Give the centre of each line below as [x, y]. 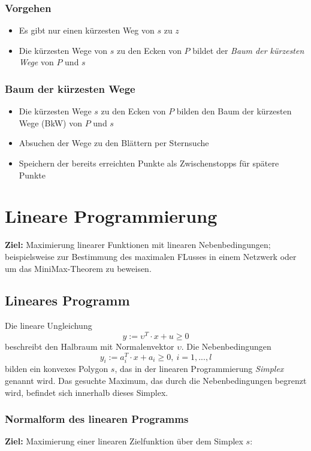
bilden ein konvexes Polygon [57, 369]
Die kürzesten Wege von [63, 50]
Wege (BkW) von [50, 122]
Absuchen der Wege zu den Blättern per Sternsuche [114, 143]
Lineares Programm [67, 300]
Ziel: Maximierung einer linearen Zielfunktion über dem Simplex [124, 441]
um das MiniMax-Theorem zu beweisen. [78, 268]
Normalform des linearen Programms [97, 419]
